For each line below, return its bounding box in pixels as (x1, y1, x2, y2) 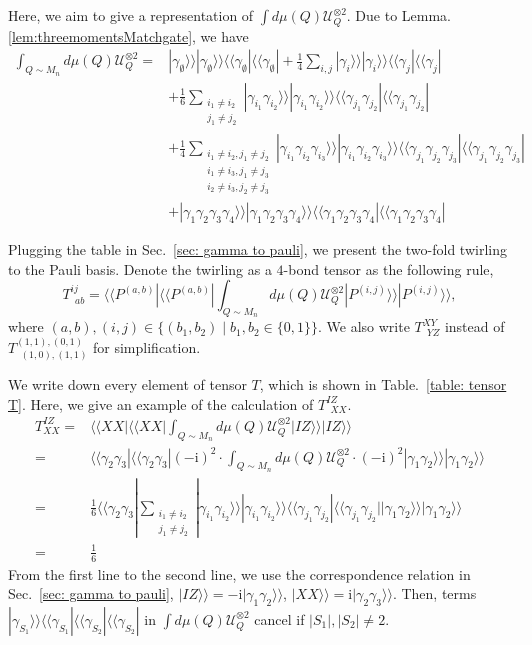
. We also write (318, 316, 410, 337)
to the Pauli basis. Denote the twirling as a (8, 258, 272, 279)
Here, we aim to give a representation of (8, 5, 254, 25)
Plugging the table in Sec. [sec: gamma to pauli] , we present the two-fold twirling (8, 238, 507, 259)
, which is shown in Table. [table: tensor (259, 374, 507, 395)
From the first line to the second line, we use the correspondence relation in (8, 563, 471, 584)
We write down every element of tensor (8, 374, 247, 395)
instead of (444, 316, 505, 337)
